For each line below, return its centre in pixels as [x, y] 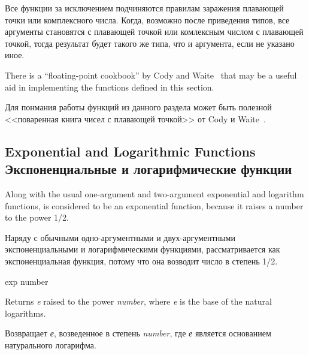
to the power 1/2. [37, 217]
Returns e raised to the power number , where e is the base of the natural [138, 301]
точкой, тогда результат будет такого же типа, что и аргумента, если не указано [150, 43]
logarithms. [25, 313]
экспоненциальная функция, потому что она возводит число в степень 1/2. [141, 261]
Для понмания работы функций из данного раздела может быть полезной [138, 107]
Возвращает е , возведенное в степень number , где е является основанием [138, 333]
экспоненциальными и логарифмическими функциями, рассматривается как [143, 249]
